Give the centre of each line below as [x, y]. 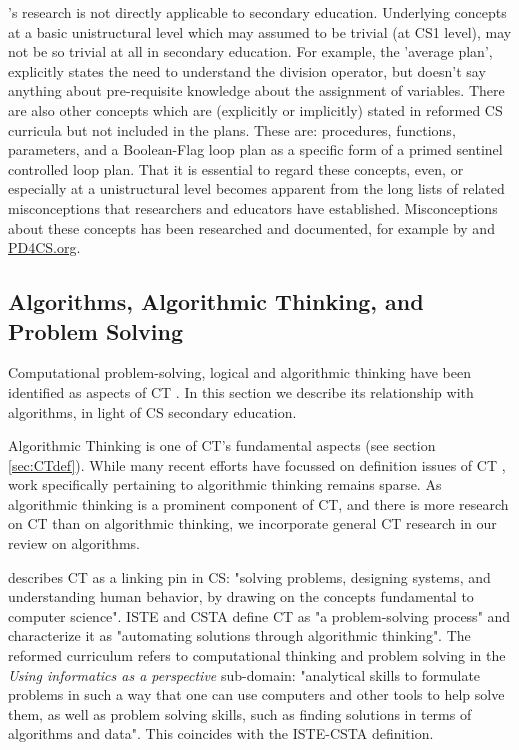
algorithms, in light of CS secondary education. [152, 411]
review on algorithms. [74, 543]
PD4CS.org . [44, 247]
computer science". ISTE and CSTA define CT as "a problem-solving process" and [259, 615]
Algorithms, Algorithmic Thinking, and [216, 301]
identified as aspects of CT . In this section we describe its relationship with [241, 391]
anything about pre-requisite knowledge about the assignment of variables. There [256, 90]
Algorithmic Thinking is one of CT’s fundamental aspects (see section [222, 445]
